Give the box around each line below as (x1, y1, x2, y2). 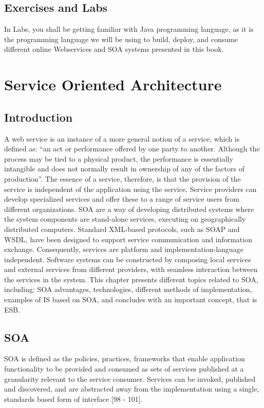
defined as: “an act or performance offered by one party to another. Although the (4, 143, 260, 154)
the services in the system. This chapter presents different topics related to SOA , (4, 274, 258, 284)
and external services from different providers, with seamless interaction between (4, 264, 258, 275)
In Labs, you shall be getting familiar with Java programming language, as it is (4, 24, 254, 34)
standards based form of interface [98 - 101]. (4, 393, 143, 404)
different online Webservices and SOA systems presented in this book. (4, 44, 224, 54)
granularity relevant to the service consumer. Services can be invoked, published (4, 373, 256, 384)
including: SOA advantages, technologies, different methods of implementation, (4, 284, 252, 295)
